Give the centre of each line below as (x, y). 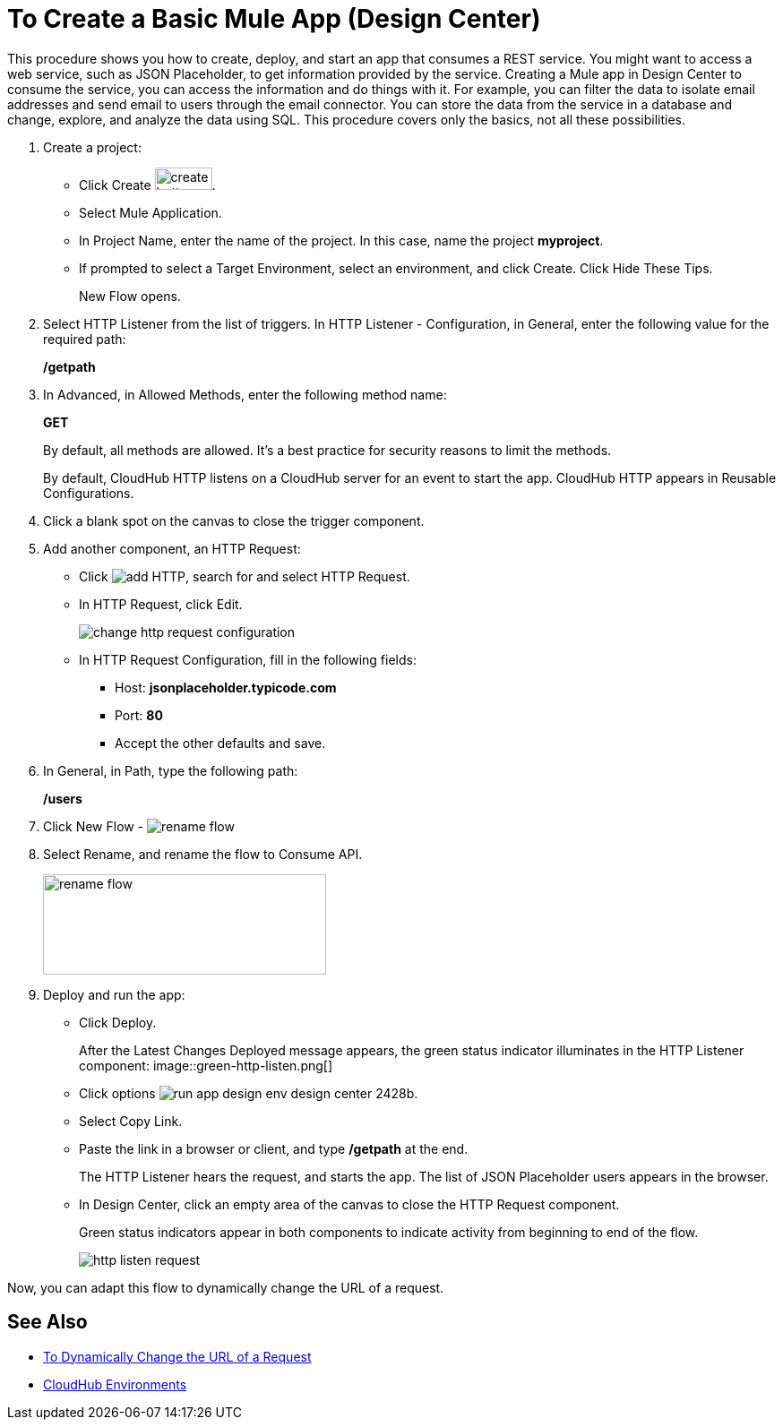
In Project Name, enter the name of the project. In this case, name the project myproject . (341, 240)
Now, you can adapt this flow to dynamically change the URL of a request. (226, 1287)
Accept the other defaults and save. (220, 743)
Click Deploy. (118, 1022)
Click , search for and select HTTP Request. (245, 576)
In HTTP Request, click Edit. (161, 604)
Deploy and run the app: (114, 994)
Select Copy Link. (131, 1121)
